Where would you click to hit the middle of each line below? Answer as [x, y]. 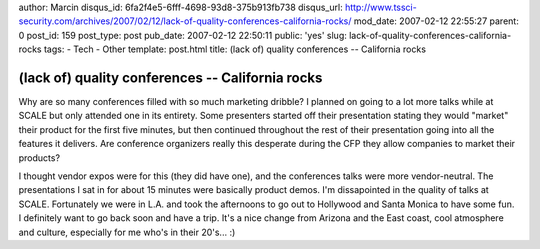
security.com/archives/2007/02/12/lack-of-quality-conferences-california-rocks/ [185, 21]
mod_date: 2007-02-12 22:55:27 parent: [436, 21]
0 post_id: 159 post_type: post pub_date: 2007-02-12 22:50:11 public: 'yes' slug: [182, 35]
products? [39, 157]
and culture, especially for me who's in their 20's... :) [127, 232]
